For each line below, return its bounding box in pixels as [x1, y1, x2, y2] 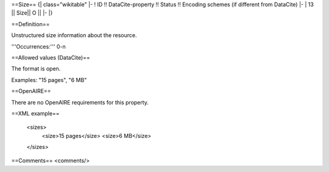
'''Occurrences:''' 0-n [11, 43, 66, 50]
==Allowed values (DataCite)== [11, 53, 91, 61]
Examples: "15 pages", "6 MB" [11, 76, 87, 83]
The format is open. [11, 65, 61, 72]
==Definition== [11, 20, 50, 27]
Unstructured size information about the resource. [11, 32, 137, 39]
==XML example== [11, 109, 60, 117]
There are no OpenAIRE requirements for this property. [11, 98, 149, 106]
